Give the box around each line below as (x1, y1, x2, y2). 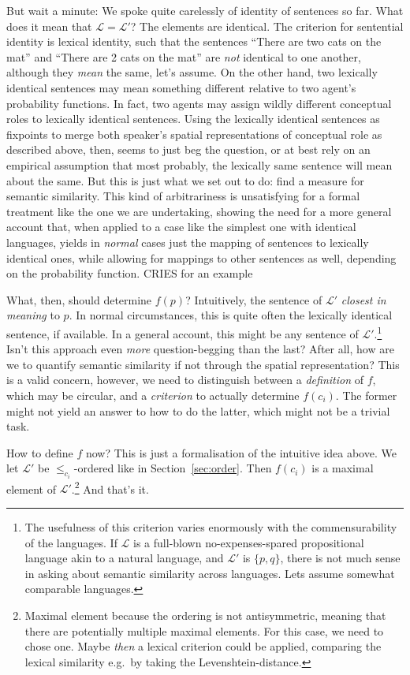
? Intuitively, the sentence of (185, 291, 322, 308)
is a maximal (311, 460, 374, 476)
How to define (6, 444, 73, 461)
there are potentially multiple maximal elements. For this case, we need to (24, 622, 384, 639)
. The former (335, 386, 397, 403)
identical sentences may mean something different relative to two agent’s (6, 79, 356, 95)
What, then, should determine (6, 291, 152, 308)
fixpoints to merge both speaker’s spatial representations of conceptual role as (6, 125, 382, 142)
